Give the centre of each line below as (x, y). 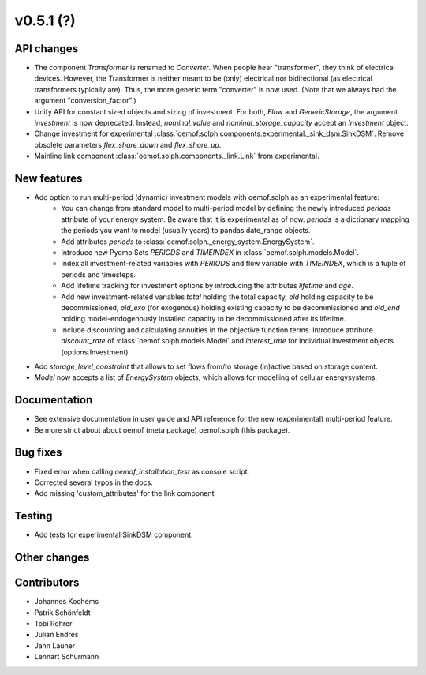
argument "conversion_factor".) (86, 101)
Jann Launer (55, 645)
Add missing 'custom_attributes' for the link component (124, 493)
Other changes (52, 558)
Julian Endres (56, 635)
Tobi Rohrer (53, 623)
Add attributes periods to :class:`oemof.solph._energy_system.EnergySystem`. (188, 242)
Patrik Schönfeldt (62, 613)
